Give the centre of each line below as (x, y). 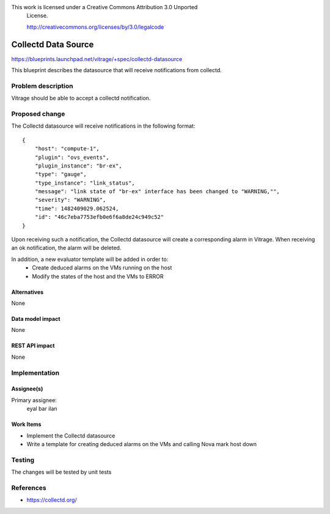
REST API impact (33, 346)
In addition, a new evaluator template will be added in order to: (90, 259)
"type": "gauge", (61, 174)
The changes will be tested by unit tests (61, 472)
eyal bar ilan (42, 409)
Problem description (42, 86)
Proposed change (38, 114)
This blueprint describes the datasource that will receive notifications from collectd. (117, 70)
